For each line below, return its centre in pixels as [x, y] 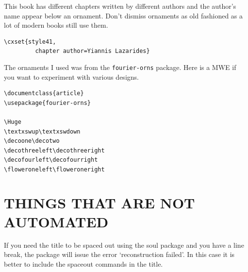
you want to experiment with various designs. [71, 76]
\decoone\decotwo [32, 141]
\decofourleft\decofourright [51, 160]
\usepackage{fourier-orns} [47, 103]
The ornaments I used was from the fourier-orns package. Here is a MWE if [120, 67]
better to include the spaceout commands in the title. [83, 264]
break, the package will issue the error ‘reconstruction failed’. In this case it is [119, 254]
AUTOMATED [56, 221]
